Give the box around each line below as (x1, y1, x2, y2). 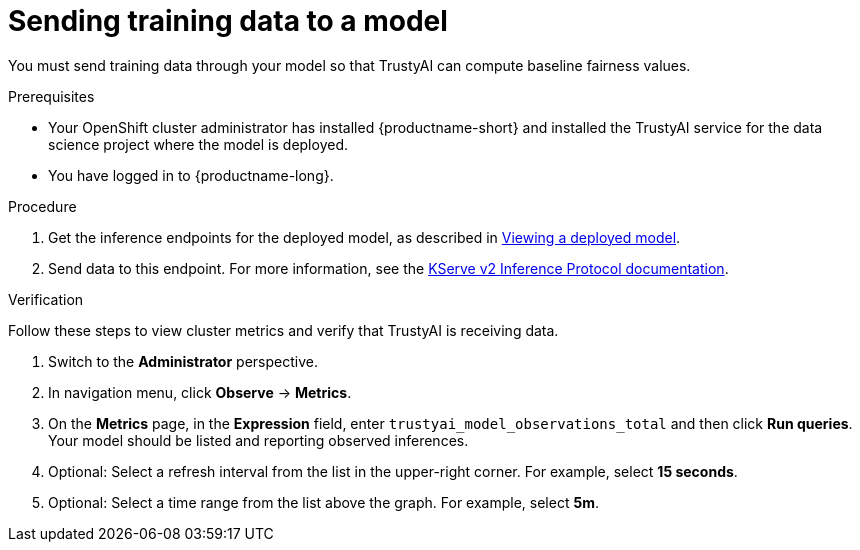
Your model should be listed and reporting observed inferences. (48, 431, 469, 449)
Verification (8, 290, 84, 308)
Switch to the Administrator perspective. (48, 352, 318, 370)
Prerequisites (8, 87, 95, 105)
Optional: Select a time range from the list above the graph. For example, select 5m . (48, 493, 599, 511)
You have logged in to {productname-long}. (48, 166, 334, 184)
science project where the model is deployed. (48, 135, 348, 153)
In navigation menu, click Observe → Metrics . (48, 383, 352, 401)
